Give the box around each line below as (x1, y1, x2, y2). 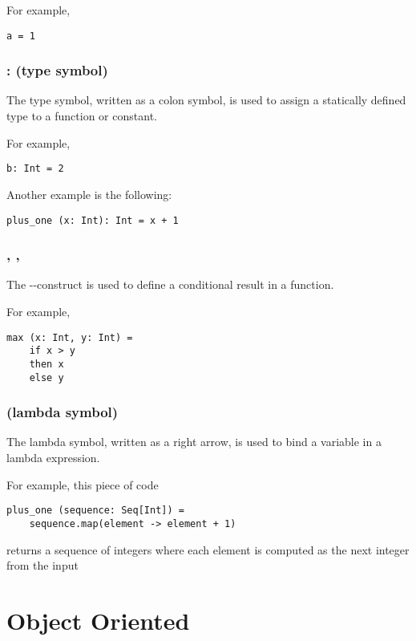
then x (29, 358, 64, 370)
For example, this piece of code (6, 476, 159, 493)
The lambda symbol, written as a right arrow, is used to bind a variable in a (6, 433, 382, 450)
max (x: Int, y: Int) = (6, 331, 133, 343)
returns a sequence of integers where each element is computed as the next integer (6, 541, 410, 558)
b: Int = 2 (6, 163, 64, 175)
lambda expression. (6, 449, 100, 465)
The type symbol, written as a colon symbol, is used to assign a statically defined (6, 91, 406, 108)
